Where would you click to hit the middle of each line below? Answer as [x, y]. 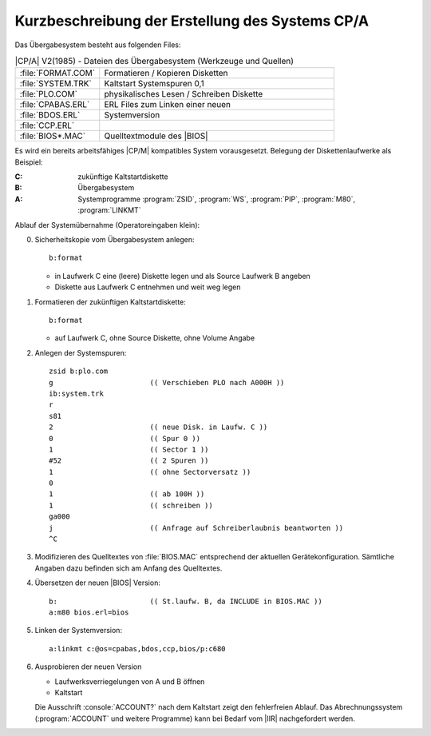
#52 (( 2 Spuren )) [129, 461]
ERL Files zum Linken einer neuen [168, 105]
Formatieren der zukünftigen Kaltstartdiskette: [111, 302]
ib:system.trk [76, 393]
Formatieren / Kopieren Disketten [166, 74]
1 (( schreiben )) [131, 505]
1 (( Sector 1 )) [129, 449]
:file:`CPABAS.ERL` [55, 105]
